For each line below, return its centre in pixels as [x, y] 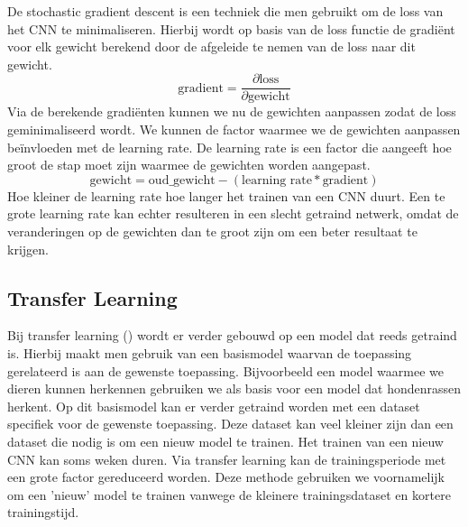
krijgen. [28, 249]
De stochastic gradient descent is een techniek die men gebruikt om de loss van [225, 11]
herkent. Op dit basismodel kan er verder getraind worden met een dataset [214, 406]
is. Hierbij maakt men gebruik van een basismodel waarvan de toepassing [210, 352]
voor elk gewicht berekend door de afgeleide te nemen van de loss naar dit [211, 46]
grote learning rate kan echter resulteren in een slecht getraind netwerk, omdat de [233, 213]
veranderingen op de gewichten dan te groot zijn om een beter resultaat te [212, 231]
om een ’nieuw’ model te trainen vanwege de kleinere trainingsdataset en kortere [229, 494]
